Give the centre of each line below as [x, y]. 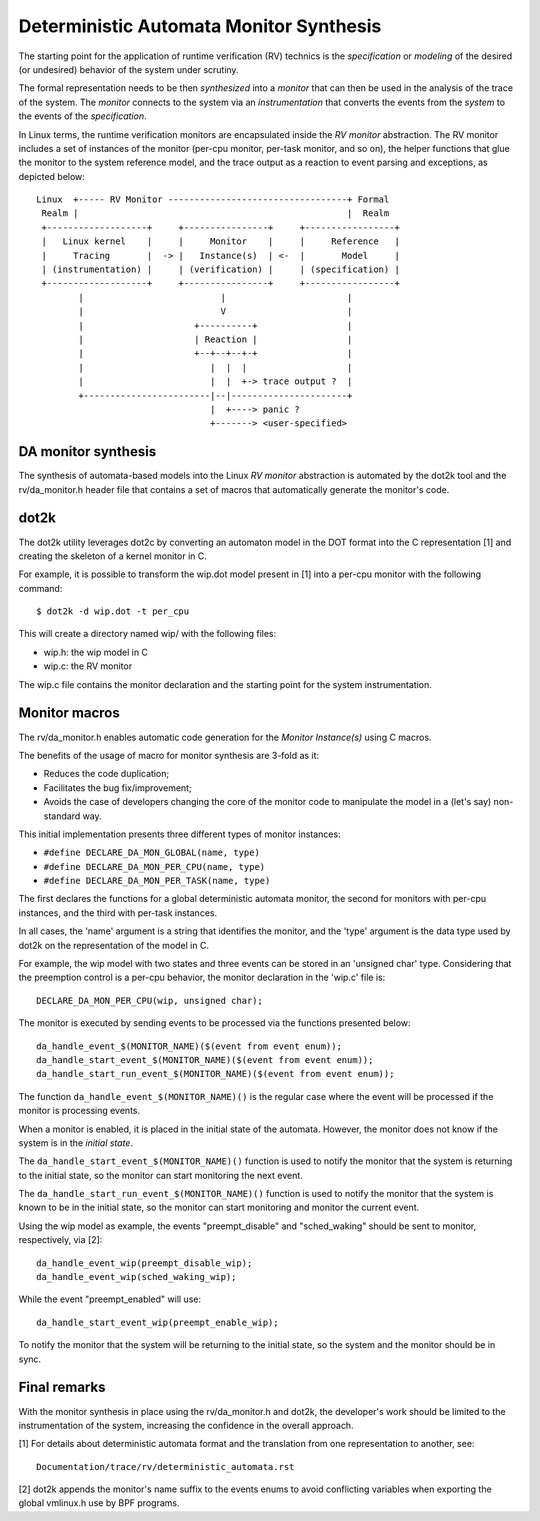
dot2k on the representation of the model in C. [114, 945]
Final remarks [62, 1387]
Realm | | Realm [215, 213]
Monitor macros [69, 713]
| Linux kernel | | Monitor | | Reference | [220, 241]
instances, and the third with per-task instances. [118, 912]
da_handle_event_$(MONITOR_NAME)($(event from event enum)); [189, 1046]
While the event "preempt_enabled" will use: [110, 1299]
